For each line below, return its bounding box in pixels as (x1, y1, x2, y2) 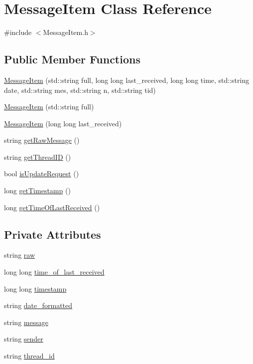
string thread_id (4, 351, 55, 361)
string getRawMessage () (4, 135, 80, 145)
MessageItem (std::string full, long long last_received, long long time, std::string (4, 74, 250, 85)
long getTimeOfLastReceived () (4, 202, 100, 212)
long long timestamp (4, 283, 67, 294)
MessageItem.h (43, 27, 88, 37)
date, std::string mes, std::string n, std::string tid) (4, 84, 156, 95)
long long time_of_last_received (4, 267, 105, 277)
